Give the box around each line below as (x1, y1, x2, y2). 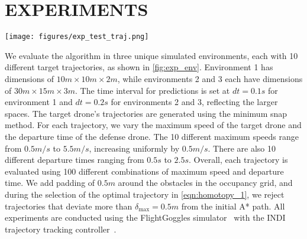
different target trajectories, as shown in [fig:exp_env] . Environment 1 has (5, 61, 273, 73)
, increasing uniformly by (89, 142, 180, 154)
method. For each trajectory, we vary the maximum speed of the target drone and (5, 119, 302, 131)
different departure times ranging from (5, 153, 144, 166)
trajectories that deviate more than (5, 199, 133, 212)
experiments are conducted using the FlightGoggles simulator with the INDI (5, 211, 286, 224)
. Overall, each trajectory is (188, 153, 288, 166)
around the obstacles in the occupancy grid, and (118, 176, 293, 189)
